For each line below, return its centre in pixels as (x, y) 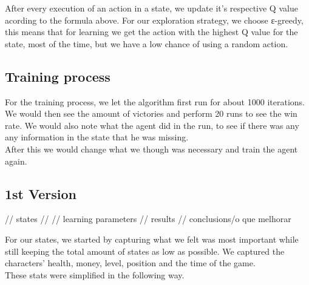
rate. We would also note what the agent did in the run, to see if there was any (152, 125)
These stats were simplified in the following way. (95, 274)
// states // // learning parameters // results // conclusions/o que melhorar (148, 219)
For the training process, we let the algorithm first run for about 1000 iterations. (155, 101)
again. (16, 161)
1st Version (41, 193)
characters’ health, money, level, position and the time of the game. (130, 263)
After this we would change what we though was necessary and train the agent (151, 149)
